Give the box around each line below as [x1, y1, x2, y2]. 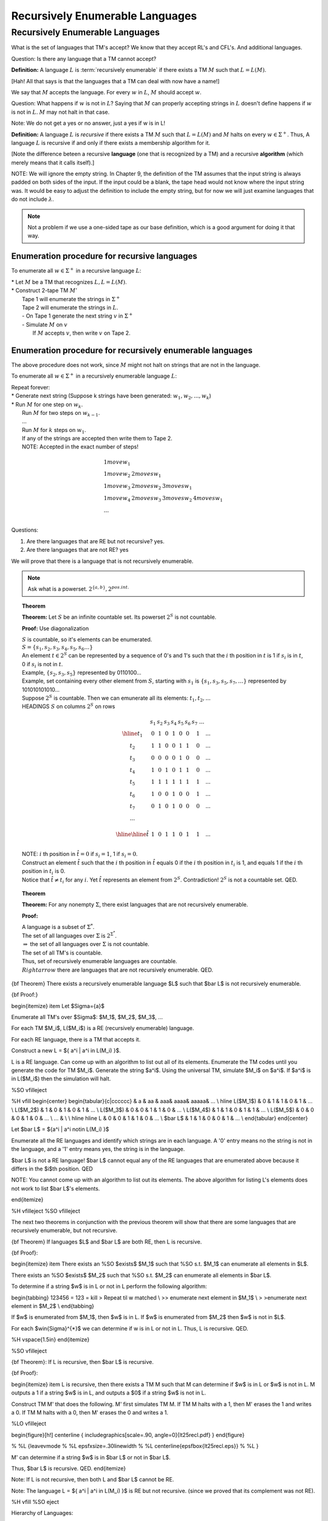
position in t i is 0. [22, 868, 66, 876]
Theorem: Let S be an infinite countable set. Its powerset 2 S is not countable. [22, 613, 217, 621]
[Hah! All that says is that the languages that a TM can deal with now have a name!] [11, 77, 220, 85]
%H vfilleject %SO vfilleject [11, 1207, 80, 1214]
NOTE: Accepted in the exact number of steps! [22, 443, 139, 450]
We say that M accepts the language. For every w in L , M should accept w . [11, 88, 202, 96]
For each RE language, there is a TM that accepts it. [11, 1035, 141, 1043]
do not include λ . [11, 195, 54, 203]
